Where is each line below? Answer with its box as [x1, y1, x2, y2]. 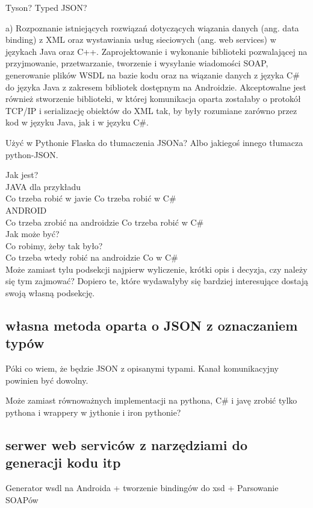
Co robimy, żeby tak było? [5, 239, 103, 252]
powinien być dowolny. [5, 373, 88, 386]
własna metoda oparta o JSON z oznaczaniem [5, 316, 298, 335]
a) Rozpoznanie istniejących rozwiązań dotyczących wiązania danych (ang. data [5, 21, 299, 34]
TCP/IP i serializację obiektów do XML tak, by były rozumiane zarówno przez [5, 104, 297, 116]
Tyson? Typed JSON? [5, 1, 87, 13]
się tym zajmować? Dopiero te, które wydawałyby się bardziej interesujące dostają [5, 275, 309, 287]
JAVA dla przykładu [5, 180, 81, 192]
